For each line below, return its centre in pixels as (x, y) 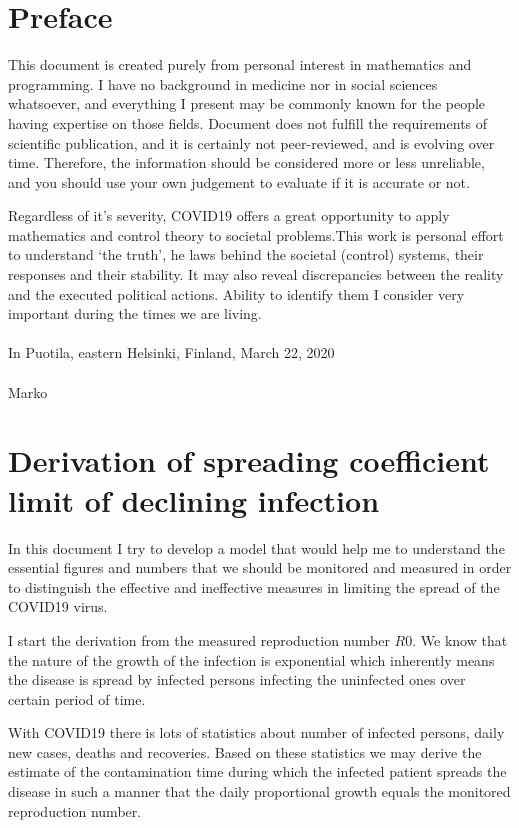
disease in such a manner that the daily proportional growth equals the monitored (259, 791)
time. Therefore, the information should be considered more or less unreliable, (246, 162)
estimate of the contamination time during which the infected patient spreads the (257, 771)
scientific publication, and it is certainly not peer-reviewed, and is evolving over (251, 142)
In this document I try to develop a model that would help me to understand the (256, 547)
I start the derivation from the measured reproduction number (199, 639)
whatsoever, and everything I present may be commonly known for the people (247, 103)
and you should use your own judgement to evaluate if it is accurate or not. (239, 181)
